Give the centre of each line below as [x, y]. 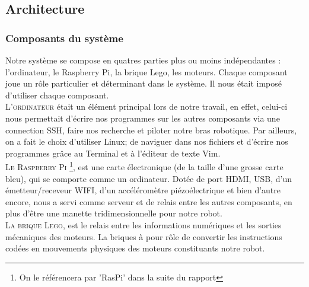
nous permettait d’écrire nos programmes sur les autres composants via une [143, 118]
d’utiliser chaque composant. [57, 95]
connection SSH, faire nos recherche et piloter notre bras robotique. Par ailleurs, [151, 130]
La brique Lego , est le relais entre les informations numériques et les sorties [144, 224]
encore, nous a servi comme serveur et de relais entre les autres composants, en [149, 201]
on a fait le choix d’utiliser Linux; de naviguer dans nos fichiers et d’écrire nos [147, 141]
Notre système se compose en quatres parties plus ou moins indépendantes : [143, 60]
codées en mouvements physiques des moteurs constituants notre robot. [135, 248]
